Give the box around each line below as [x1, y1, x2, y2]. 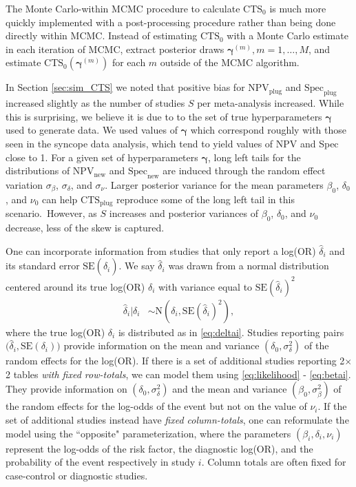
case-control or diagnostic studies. [6, 468, 148, 482]
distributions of [6, 163, 70, 178]
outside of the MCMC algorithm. [160, 55, 300, 70]
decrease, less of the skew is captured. [6, 220, 165, 234]
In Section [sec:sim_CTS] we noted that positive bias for [6, 80, 245, 94]
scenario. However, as [6, 206, 97, 220]
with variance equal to [158, 279, 253, 293]
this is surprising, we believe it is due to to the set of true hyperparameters [6, 109, 322, 123]
